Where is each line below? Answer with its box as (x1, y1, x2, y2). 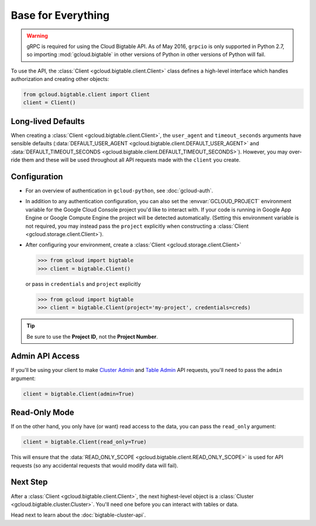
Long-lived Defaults (11, 116, 85, 126)
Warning (26, 32, 48, 39)
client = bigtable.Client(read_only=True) (23, 439, 147, 445)
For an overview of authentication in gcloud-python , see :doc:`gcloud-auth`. (25, 187, 214, 194)
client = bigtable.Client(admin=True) (23, 390, 135, 397)
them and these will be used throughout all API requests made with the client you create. (21, 156, 241, 163)
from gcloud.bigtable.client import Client (23, 91, 150, 98)
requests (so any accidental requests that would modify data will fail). (11, 462, 178, 469)
